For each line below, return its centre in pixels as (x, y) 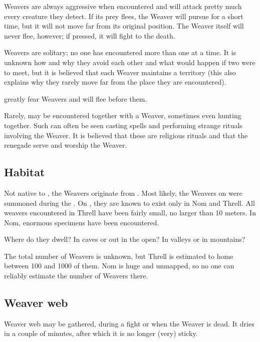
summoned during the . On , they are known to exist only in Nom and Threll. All (129, 203)
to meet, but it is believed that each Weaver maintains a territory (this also (120, 72)
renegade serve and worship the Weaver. (66, 145)
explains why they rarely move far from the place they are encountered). (115, 82)
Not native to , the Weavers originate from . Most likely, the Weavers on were (123, 193)
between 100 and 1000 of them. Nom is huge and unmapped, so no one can (119, 266)
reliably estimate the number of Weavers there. (76, 276)
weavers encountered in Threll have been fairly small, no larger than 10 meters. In (130, 213)
